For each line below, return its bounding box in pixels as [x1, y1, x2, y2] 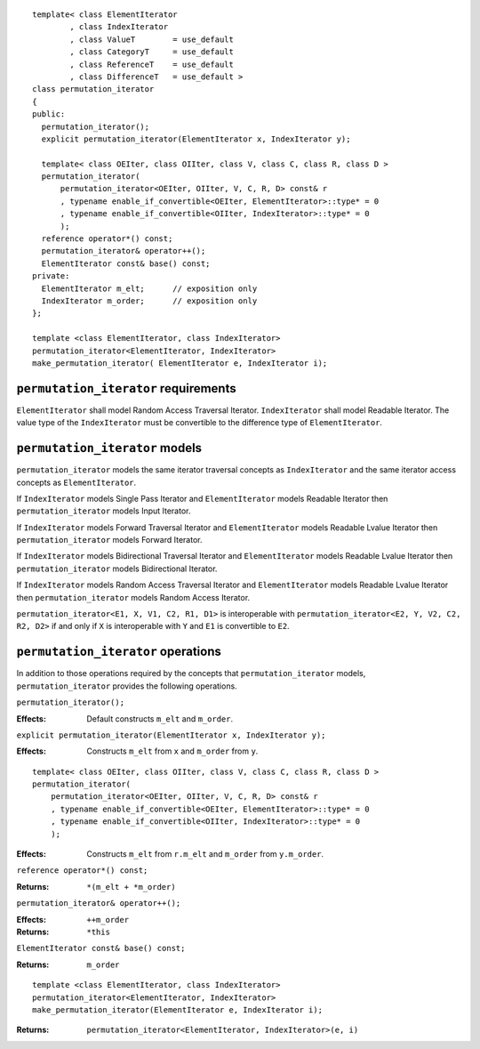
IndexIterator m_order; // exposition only [41, 295, 258, 306]
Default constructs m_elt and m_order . [86, 713, 234, 724]
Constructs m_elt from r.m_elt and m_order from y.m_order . [86, 849, 324, 859]
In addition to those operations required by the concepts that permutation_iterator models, [16, 668, 366, 679]
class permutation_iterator [32, 85, 155, 94]
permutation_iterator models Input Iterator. [16, 505, 191, 516]
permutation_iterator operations [16, 644, 222, 659]
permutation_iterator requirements [16, 381, 236, 396]
